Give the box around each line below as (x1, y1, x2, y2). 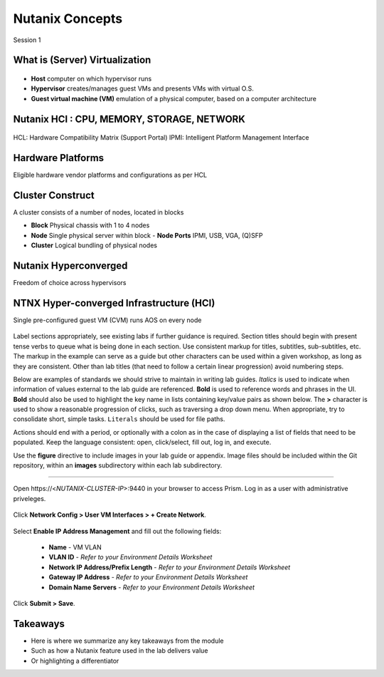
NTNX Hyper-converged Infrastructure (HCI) (13, 296, 215, 309)
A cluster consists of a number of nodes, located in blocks (13, 207, 184, 217)
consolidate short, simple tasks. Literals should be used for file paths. (13, 415, 225, 423)
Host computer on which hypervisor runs (31, 74, 152, 83)
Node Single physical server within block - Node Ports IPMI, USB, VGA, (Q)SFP (31, 231, 263, 239)
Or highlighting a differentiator (31, 656, 119, 665)
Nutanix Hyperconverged (13, 259, 128, 272)
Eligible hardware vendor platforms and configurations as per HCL (13, 171, 208, 180)
